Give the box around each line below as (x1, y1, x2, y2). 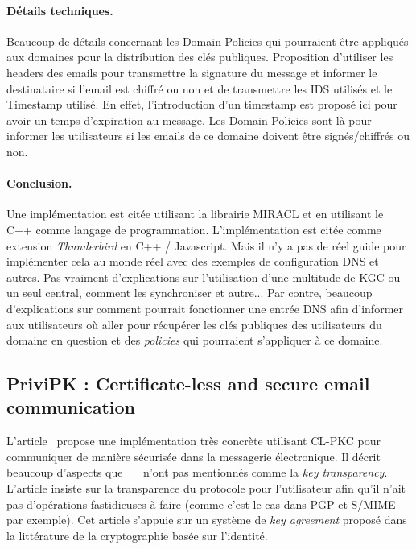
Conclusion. (6, 175, 72, 192)
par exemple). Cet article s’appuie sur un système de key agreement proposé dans (6, 511, 407, 528)
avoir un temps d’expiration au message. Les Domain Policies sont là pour (6, 111, 372, 128)
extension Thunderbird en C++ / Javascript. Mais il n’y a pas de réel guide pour (6, 237, 406, 254)
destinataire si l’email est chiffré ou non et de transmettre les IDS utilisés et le (6, 80, 393, 97)
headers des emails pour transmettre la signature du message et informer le (6, 64, 377, 80)
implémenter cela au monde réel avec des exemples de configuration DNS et (6, 253, 379, 270)
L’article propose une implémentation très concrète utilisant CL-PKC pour (6, 432, 381, 449)
